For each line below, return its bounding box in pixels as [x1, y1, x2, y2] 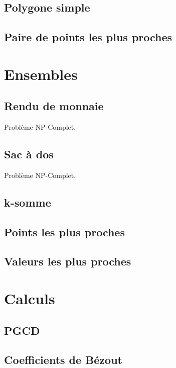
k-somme [4, 194, 51, 210]
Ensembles [4, 63, 78, 84]
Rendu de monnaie [4, 98, 104, 114]
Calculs [4, 288, 55, 309]
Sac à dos [4, 146, 54, 162]
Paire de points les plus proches [4, 29, 172, 45]
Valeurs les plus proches [4, 253, 131, 269]
